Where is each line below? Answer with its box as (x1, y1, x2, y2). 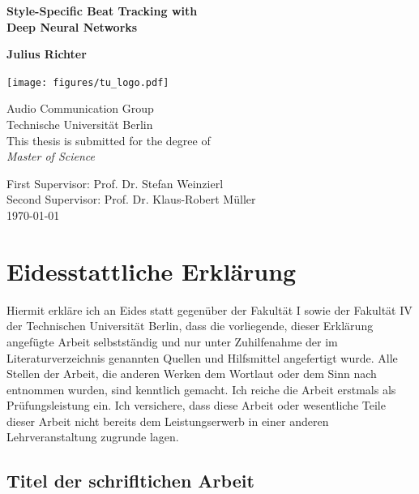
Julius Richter (6, 45, 87, 62)
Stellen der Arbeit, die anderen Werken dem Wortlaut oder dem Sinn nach (6, 365, 377, 382)
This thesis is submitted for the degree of (6, 131, 211, 148)
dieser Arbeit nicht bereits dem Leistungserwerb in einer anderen (6, 412, 329, 429)
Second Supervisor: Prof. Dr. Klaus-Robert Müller (6, 191, 256, 208)
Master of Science (6, 148, 95, 165)
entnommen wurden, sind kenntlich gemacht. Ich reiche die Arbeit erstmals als (6, 380, 396, 397)
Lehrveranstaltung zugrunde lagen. (6, 428, 179, 445)
